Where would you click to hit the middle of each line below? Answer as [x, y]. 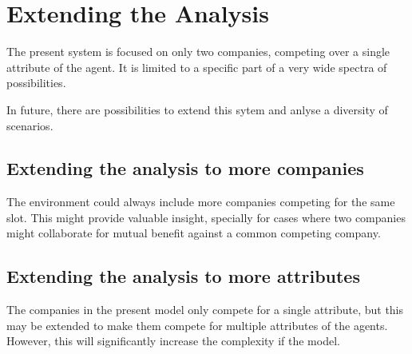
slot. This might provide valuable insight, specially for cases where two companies [206, 217]
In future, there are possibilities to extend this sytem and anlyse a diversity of [197, 109]
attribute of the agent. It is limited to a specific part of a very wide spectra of [197, 67]
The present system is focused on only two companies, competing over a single [198, 52]
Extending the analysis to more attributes [183, 276]
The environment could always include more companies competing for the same [201, 202]
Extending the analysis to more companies [185, 168]
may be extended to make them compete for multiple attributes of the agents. [197, 325]
